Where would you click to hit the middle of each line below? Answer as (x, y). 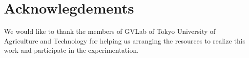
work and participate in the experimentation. (71, 50)
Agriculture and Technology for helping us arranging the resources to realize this (125, 40)
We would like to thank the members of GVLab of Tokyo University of (110, 31)
